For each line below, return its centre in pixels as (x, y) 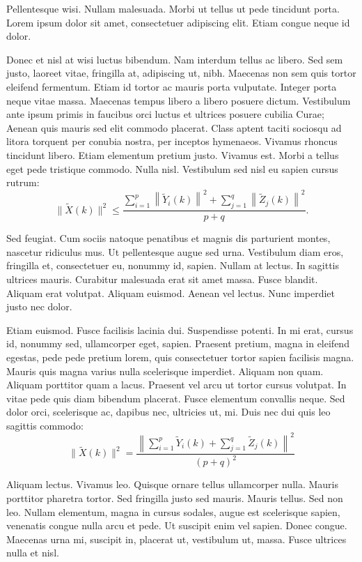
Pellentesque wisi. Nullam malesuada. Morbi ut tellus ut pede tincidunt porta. (173, 8)
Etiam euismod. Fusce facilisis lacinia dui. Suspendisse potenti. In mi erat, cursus (180, 329)
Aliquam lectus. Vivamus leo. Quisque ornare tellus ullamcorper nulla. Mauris (172, 484)
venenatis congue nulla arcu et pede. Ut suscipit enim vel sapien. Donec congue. (177, 525)
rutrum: (23, 182)
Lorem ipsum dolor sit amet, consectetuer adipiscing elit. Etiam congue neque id (178, 22)
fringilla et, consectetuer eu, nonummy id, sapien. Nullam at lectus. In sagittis (173, 265)
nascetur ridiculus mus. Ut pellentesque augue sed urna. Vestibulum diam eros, (175, 251)
